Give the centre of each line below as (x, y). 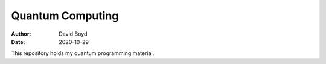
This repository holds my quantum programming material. (83, 53)
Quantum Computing (65, 16)
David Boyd (73, 34)
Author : (21, 34)
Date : (18, 42)
